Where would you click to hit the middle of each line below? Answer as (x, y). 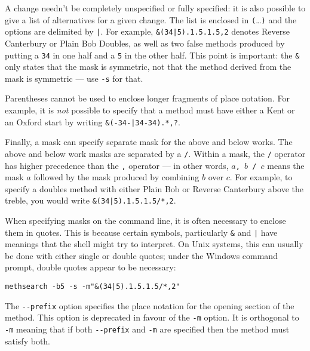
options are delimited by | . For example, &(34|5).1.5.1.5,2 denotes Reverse (147, 31)
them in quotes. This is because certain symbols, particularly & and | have (141, 232)
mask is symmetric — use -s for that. (74, 78)
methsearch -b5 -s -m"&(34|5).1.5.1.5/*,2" (93, 287)
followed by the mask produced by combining (116, 177)
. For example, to (261, 177)
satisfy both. (28, 341)
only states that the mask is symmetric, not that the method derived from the (148, 67)
